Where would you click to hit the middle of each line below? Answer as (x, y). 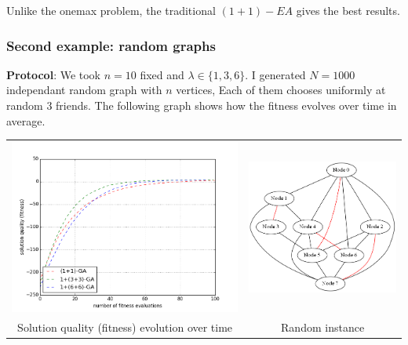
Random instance (323, 327)
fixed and (162, 74)
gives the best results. (348, 10)
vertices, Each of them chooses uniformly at (281, 90)
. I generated (275, 74)
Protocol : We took (54, 74)
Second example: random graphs (111, 45)
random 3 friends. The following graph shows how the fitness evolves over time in (202, 105)
